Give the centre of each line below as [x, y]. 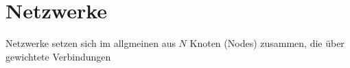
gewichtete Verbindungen [58, 56]
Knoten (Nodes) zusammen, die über [267, 43]
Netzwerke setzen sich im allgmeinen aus [91, 43]
